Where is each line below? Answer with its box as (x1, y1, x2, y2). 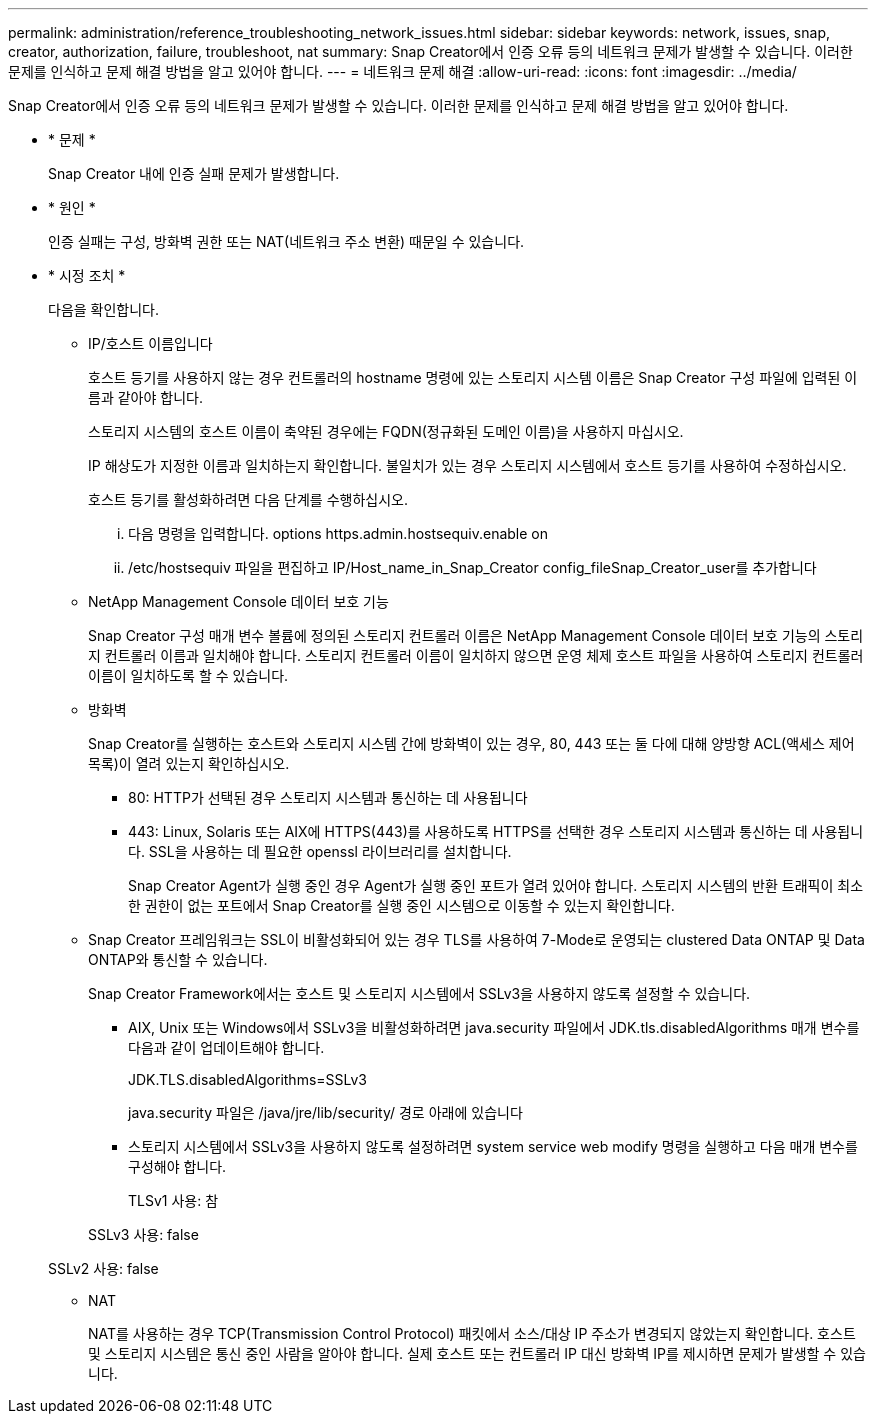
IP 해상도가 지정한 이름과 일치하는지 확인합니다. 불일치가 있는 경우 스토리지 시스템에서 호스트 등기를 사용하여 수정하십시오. (88, 457, 847, 474)
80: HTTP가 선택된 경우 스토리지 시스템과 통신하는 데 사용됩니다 (128, 789, 528, 806)
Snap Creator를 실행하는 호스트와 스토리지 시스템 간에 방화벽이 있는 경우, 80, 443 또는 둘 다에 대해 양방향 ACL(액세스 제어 (88, 735, 855, 752)
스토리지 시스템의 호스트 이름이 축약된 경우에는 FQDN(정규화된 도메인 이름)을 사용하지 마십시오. (88, 423, 684, 440)
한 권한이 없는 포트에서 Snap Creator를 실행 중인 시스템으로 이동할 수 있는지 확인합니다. (128, 897, 675, 914)
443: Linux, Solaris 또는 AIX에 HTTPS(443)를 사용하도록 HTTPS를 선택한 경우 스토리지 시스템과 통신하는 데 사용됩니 (128, 823, 864, 840)
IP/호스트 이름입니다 (88, 335, 213, 352)
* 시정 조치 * (48, 267, 126, 284)
